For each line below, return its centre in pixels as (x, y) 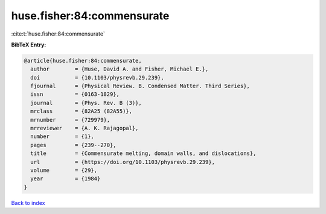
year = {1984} (66, 179)
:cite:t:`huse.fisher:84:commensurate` (58, 34)
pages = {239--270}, (74, 145)
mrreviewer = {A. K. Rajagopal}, (85, 128)
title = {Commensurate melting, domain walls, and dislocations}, (143, 153)
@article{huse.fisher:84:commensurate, (83, 61)
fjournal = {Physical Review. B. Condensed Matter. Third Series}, (140, 86)
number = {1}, (62, 137)
